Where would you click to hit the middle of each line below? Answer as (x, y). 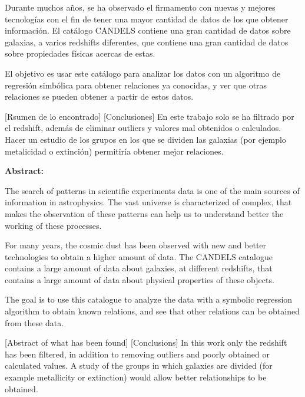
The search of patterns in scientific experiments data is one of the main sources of (152, 190)
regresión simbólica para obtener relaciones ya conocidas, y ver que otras (136, 85)
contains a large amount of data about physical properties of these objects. (140, 279)
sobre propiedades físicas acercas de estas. (80, 53)
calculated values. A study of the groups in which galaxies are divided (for (139, 365)
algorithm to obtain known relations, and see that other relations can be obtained (152, 311)
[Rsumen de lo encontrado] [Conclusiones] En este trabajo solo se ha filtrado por (150, 116)
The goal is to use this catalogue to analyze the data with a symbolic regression (149, 299)
